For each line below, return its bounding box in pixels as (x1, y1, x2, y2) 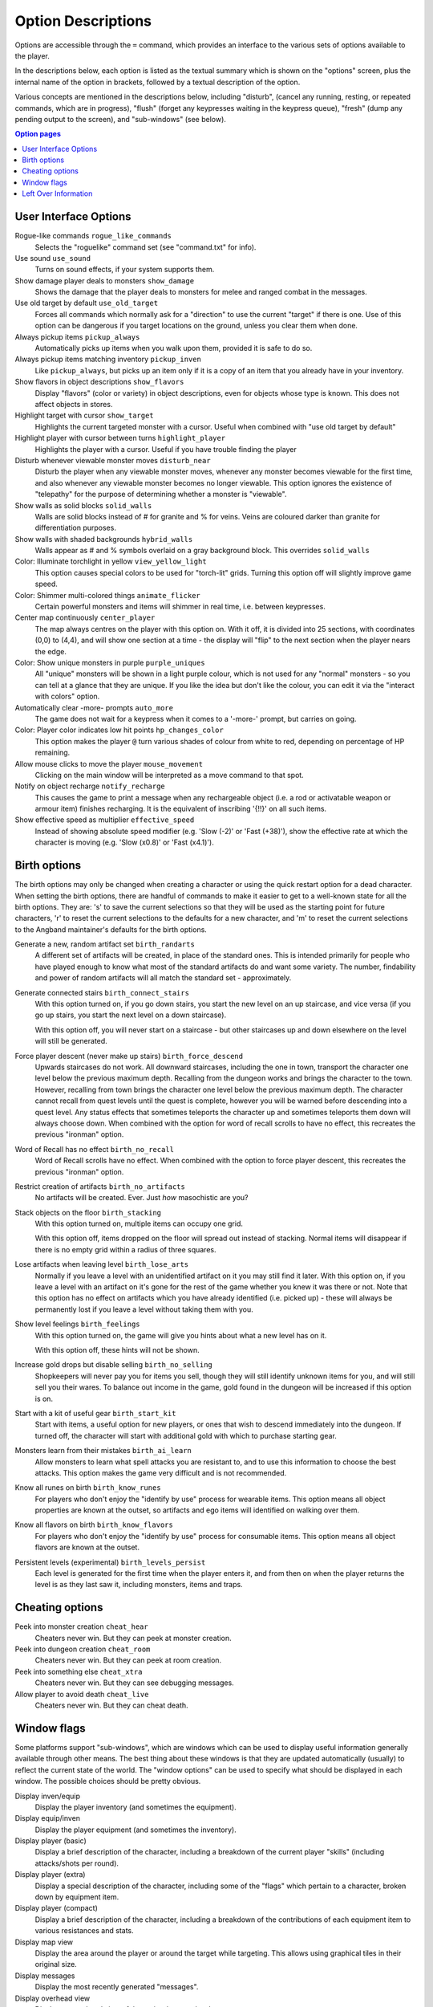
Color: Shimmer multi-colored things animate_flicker (14, 590, 200, 600)
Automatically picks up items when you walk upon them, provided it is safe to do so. (34, 344, 313, 353)
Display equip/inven (14, 1814, 80, 1823)
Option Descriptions (14, 12, 152, 30)
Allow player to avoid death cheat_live (14, 1689, 149, 1699)
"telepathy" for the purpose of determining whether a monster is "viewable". (34, 490, 287, 499)
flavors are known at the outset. (34, 1542, 140, 1553)
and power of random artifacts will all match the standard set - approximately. (34, 973, 292, 983)
